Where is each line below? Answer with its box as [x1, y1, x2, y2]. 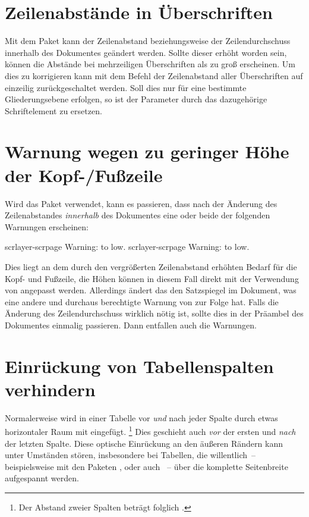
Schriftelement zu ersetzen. [5, 104, 102, 117]
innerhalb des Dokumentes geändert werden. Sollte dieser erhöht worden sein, [5, 46, 287, 58]
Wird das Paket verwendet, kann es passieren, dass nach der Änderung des [5, 197, 278, 209]
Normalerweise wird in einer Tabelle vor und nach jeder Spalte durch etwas [5, 411, 278, 424]
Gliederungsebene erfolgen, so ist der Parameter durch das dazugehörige [5, 93, 267, 105]
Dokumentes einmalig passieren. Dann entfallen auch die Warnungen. [5, 318, 257, 331]
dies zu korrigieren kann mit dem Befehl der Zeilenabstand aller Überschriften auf [5, 69, 303, 82]
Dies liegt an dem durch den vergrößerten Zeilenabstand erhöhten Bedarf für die [5, 260, 297, 272]
